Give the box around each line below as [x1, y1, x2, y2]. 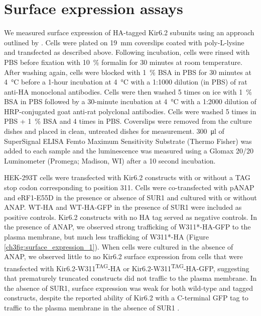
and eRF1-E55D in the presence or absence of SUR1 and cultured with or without [4, 192, 257, 202]
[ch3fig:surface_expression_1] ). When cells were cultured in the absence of [4, 241, 233, 252]
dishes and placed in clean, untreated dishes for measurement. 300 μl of [4, 126, 224, 136]
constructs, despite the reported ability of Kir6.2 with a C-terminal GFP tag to [4, 292, 248, 303]
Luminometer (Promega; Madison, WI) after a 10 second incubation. [4, 155, 216, 166]
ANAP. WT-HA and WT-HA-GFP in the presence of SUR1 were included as [4, 202, 242, 212]
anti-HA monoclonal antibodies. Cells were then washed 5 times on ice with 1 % [4, 86, 252, 97]
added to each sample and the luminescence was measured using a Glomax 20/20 [4, 145, 254, 156]
